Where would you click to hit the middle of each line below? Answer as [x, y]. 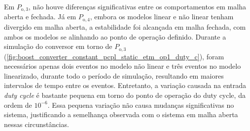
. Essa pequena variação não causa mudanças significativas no [141, 105]
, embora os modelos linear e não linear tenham [162, 17]
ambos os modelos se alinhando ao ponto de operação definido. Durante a [115, 36]
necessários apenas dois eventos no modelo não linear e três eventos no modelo [123, 66]
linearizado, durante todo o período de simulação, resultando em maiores [114, 75]
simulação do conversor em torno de [58, 46]
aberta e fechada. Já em [40, 17]
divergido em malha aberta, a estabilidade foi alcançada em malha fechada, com [125, 26]
